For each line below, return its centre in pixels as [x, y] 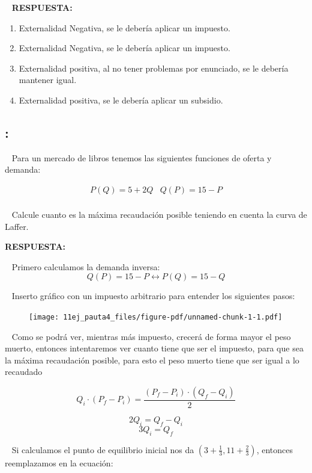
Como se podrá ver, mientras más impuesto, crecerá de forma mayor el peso [151, 336]
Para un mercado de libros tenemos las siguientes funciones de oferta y [142, 157]
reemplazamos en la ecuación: [59, 462]
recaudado [24, 372]
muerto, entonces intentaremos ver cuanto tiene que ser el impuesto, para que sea [154, 348]
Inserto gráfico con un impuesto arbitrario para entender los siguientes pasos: [153, 296]
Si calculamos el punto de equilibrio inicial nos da [103, 449]
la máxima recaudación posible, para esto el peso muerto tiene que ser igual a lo [152, 360]
